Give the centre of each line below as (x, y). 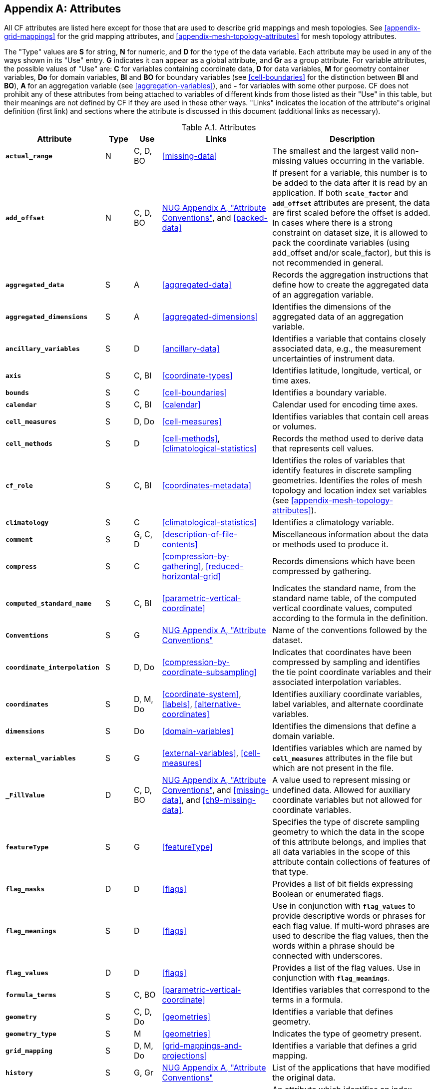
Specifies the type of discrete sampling (346, 822)
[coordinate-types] (198, 376)
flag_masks (25, 889)
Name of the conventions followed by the (350, 630)
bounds (17, 392)
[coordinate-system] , (202, 694)
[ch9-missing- (229, 800)
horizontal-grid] (192, 576)
